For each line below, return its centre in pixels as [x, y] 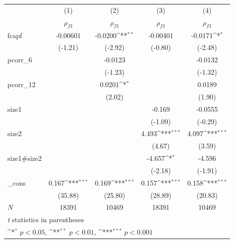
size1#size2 [25, 158]
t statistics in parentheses [46, 219]
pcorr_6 [20, 60]
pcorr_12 [22, 84]
